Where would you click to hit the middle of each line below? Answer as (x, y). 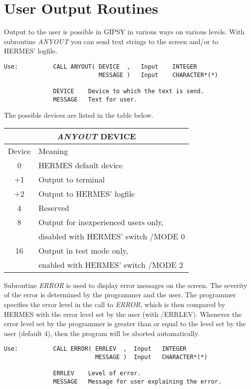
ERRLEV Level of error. (97, 374)
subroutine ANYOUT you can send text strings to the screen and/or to (111, 41)
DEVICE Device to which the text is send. (129, 91)
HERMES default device (80, 165)
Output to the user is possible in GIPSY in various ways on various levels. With (124, 32)
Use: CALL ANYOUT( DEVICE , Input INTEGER (100, 66)
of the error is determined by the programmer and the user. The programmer (120, 295)
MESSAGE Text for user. (95, 99)
